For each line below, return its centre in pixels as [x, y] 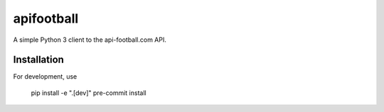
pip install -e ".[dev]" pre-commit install [89, 93]
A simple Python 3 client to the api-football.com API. [90, 40]
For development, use [45, 77]
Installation [38, 60]
